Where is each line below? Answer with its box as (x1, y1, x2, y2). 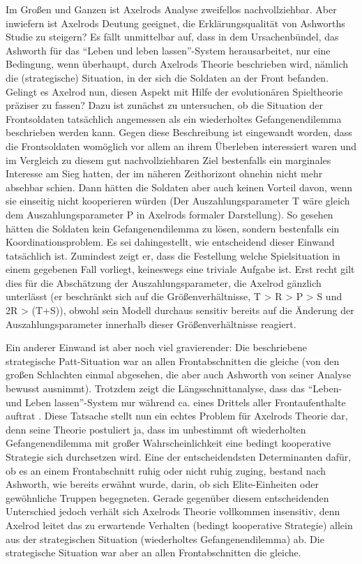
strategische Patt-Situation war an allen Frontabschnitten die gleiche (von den (6, 353, 340, 368)
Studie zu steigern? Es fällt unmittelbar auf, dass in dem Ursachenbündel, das (6, 29, 339, 44)
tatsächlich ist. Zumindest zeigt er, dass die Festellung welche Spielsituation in (6, 248, 340, 262)
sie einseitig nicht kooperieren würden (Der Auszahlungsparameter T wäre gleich (6, 193, 350, 208)
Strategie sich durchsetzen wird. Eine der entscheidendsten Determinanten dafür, (6, 450, 352, 463)
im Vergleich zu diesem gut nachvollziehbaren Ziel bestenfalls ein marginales (6, 152, 331, 167)
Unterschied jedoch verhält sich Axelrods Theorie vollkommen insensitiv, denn (6, 504, 340, 519)
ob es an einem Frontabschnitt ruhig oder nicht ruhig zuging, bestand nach (6, 463, 326, 477)
